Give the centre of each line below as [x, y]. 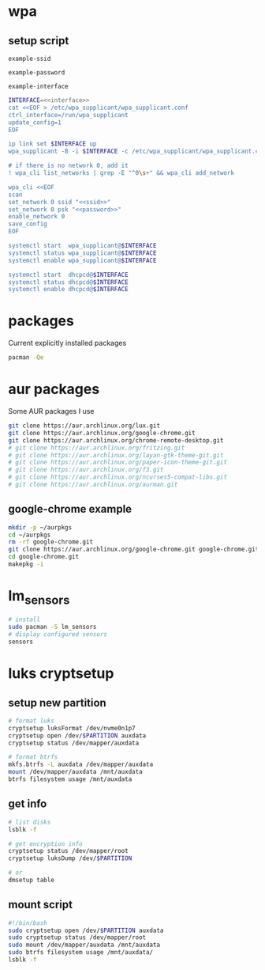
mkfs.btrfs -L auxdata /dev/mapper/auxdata [81, 765]
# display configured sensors [58, 635]
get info [28, 804]
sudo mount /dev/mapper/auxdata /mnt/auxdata [84, 945]
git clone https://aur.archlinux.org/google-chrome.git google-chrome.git [134, 549]
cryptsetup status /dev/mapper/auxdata [74, 743]
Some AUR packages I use [51, 411]
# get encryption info [45, 844]
